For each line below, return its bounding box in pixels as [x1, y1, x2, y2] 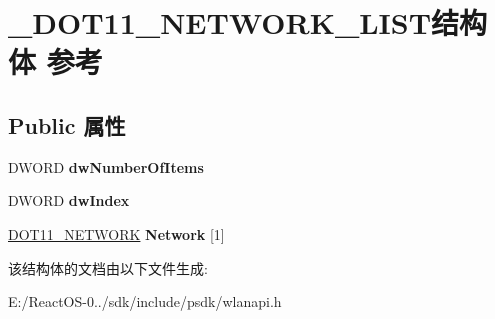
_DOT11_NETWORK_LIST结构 [8, 2, 488, 43]
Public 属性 [8, 109, 126, 140]
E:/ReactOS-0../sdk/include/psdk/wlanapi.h [8, 291, 282, 312]
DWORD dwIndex [8, 190, 130, 211]
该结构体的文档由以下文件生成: [8, 257, 208, 278]
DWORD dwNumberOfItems [8, 156, 204, 177]
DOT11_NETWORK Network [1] [8, 223, 225, 244]
